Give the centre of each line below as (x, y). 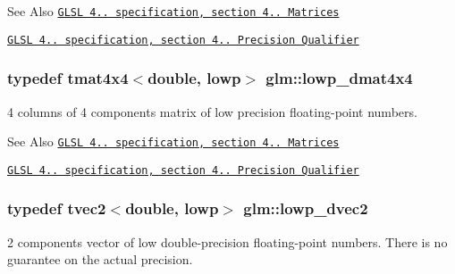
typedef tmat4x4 (68, 78)
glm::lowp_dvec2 (306, 208)
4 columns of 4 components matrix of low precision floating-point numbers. (212, 111)
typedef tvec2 (57, 208)
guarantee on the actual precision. (100, 259)
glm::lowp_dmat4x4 (339, 78)
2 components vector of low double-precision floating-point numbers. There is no (227, 241)
